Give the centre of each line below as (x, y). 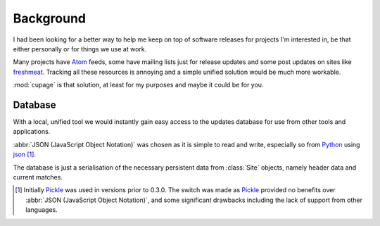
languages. (42, 210)
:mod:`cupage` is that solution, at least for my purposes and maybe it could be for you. (138, 85)
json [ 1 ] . (25, 154)
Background (49, 18)
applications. (32, 132)
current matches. (38, 177)
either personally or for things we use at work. (80, 49)
